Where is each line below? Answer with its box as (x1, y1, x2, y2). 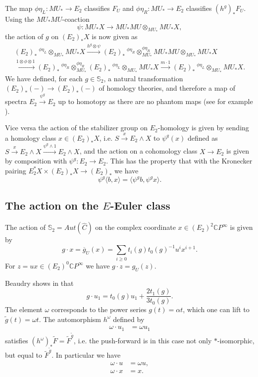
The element (5, 304, 43, 315)
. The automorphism (39, 314, 101, 324)
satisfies (5, 335, 28, 346)
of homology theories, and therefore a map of (99, 83, 236, 93)
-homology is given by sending (157, 122, 249, 133)
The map (5, 3, 33, 13)
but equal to (5, 350, 43, 360)
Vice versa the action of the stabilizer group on (5, 122, 148, 133)
